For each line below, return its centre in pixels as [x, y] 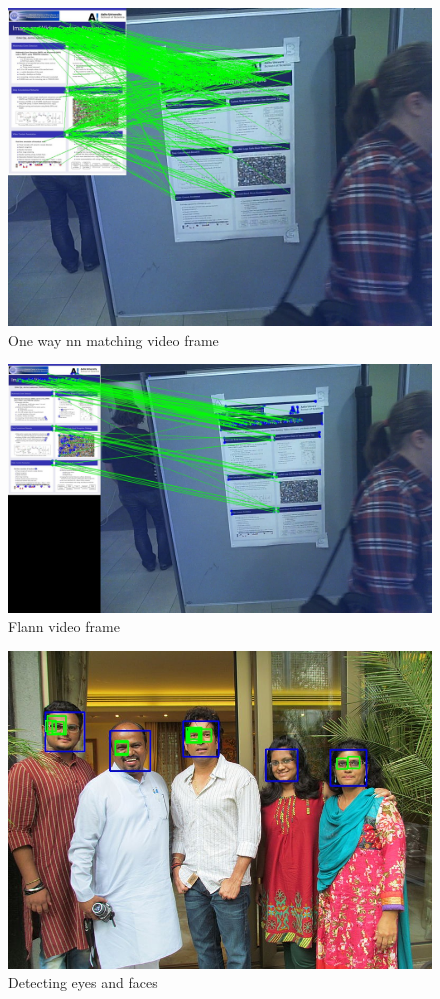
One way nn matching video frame [113, 339]
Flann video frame [64, 626]
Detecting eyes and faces [83, 982]
